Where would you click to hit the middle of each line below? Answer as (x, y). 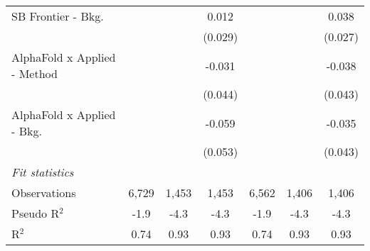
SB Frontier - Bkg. (58, 16)
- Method (35, 73)
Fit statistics (43, 172)
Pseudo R (36, 213)
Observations (44, 193)
